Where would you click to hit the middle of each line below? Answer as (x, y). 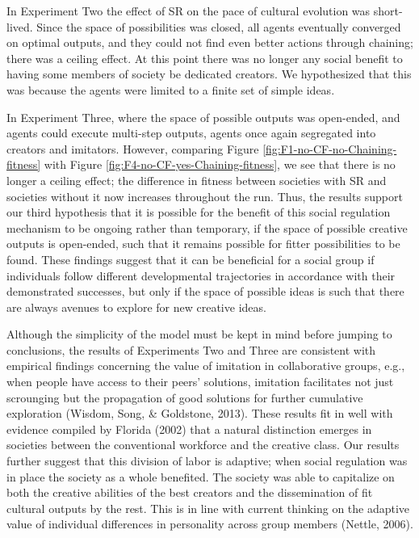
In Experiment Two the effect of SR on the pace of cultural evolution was (189, 11)
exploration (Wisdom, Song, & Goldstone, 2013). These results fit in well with (200, 413)
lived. (20, 26)
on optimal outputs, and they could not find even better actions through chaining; (210, 42)
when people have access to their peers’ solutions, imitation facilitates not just (200, 382)
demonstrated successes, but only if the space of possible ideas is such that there (205, 291)
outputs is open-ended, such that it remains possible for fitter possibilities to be (203, 244)
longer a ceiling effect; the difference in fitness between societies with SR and (197, 180)
